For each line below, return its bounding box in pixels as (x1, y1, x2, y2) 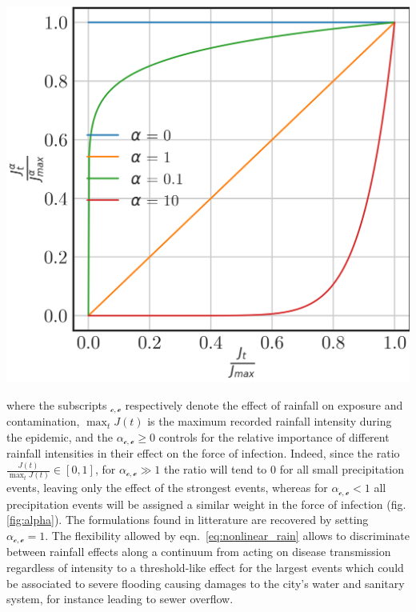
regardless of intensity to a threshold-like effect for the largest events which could (6, 559, 404, 576)
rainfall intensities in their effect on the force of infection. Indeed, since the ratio (6, 445, 400, 462)
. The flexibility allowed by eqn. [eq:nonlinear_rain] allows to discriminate (45, 526, 410, 543)
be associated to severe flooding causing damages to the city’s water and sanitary (6, 574, 405, 591)
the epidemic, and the (6, 428, 113, 445)
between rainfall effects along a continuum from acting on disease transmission (6, 543, 391, 560)
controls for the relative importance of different (158, 428, 390, 445)
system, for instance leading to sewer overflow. (6, 590, 234, 607)
